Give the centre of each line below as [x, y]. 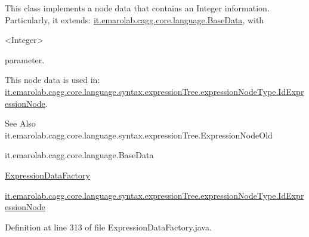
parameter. [25, 59]
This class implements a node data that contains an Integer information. [137, 8]
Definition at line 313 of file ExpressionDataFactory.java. [108, 227]
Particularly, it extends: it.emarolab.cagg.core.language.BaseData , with [135, 19]
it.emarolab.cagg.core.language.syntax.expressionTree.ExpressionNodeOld [139, 135]
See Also [20, 123]
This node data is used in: [52, 80]
